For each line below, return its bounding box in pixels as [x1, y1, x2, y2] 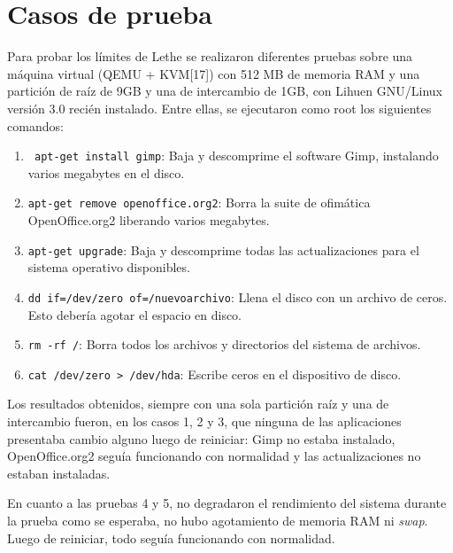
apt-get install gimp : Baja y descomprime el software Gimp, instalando [34, 146, 439, 165]
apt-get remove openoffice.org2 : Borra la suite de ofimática [27, 193, 371, 212]
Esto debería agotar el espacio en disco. [27, 305, 242, 323]
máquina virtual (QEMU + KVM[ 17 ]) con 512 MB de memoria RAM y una [7, 64, 420, 82]
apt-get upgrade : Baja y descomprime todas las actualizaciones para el [27, 240, 419, 259]
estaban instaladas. [7, 463, 111, 482]
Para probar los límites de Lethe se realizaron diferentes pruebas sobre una [7, 47, 413, 66]
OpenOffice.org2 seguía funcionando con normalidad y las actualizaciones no [7, 447, 421, 465]
